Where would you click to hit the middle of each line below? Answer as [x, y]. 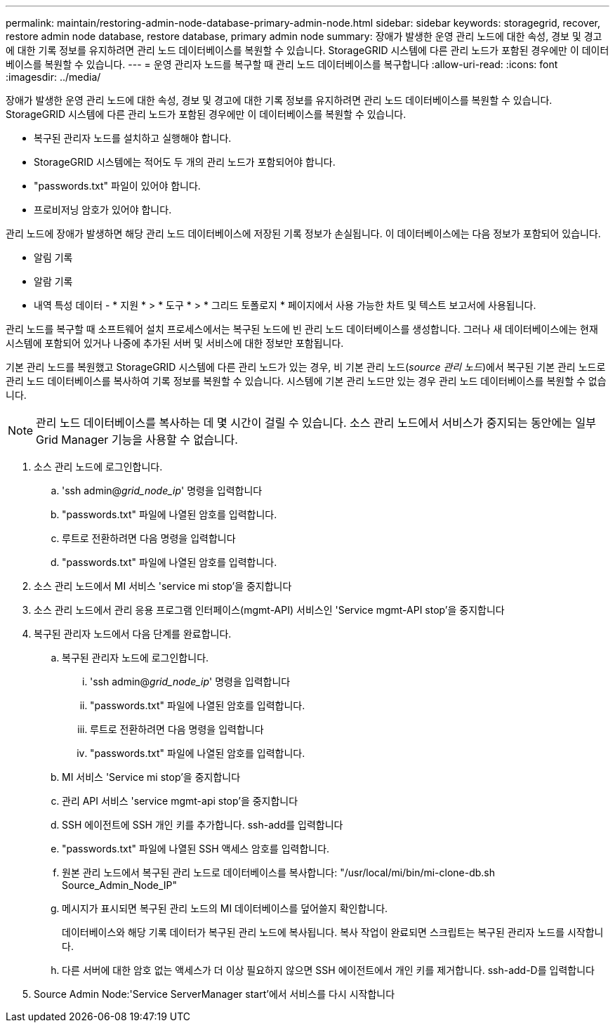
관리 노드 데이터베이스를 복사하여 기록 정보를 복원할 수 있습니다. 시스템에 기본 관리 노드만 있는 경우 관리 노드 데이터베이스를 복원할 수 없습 [306, 381]
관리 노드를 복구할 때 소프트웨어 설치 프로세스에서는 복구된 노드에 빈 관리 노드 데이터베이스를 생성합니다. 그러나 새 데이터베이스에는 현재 [302, 329]
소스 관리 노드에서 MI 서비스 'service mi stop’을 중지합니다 [163, 586]
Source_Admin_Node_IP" [120, 885]
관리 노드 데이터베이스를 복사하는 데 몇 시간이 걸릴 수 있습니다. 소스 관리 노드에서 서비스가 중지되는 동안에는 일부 [316, 423]
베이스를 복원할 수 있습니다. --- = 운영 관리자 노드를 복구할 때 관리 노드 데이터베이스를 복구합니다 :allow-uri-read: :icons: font [282, 64]
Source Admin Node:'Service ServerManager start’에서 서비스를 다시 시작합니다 [214, 994]
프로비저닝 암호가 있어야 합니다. [103, 210]
